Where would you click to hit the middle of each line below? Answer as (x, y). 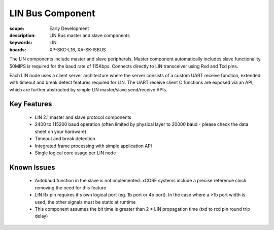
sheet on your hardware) (60, 132)
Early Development (69, 28)
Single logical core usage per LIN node (75, 153)
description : (23, 35)
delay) (41, 216)
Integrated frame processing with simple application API (93, 146)
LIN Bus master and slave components (90, 35)
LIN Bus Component (52, 13)
